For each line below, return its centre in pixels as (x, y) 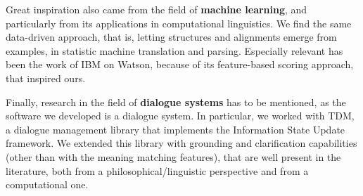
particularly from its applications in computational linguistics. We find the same (179, 23)
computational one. (47, 184)
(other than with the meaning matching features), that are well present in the (173, 156)
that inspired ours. (46, 78)
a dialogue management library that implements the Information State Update (176, 129)
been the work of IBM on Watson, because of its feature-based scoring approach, (180, 64)
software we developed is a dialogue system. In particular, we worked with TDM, (180, 116)
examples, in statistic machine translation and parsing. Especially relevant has (174, 50)
